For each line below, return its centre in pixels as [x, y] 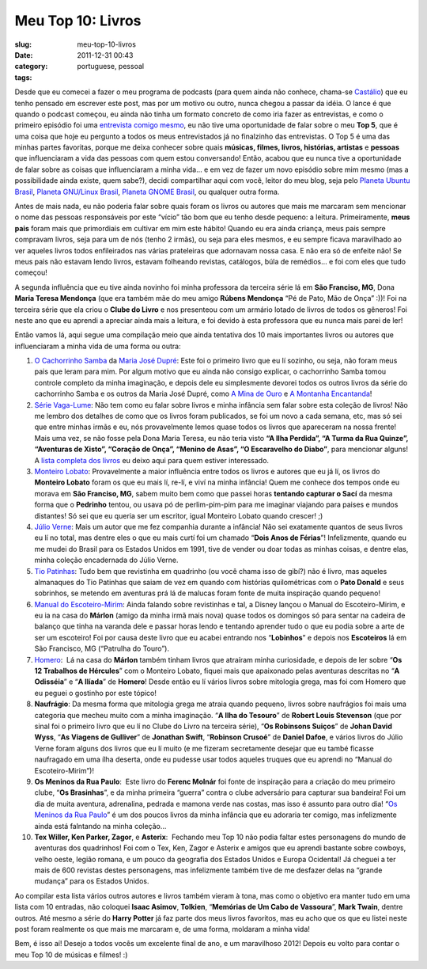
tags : [23, 77]
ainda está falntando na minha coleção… [100, 826]
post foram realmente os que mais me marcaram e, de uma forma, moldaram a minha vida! [162, 929]
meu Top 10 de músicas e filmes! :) [71, 955]
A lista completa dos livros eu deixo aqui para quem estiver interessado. [151, 460]
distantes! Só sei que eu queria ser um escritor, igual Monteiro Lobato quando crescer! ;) [179, 515]
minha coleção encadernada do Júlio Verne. [106, 560]
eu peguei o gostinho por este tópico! [96, 693]
